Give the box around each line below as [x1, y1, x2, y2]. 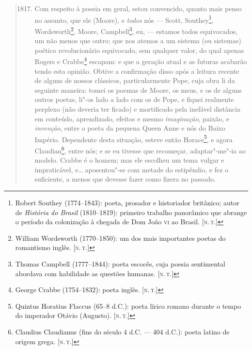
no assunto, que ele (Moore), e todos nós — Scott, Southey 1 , [34, 13, 214, 25]
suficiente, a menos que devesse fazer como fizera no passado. [34, 174, 216, 184]
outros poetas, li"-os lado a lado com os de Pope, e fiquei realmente [34, 94, 234, 104]
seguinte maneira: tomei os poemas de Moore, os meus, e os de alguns [34, 84, 242, 95]
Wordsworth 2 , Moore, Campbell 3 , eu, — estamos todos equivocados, [34, 24, 238, 36]
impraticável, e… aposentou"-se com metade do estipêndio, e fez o [34, 164, 229, 174]
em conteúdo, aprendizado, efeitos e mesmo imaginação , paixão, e [34, 113, 229, 123]
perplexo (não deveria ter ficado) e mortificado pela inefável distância [34, 103, 241, 114]
